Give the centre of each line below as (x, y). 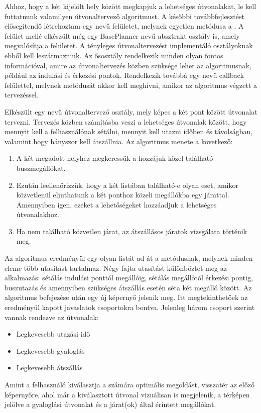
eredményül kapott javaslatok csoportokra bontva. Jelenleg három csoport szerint (130, 307)
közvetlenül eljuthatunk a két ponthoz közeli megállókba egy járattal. (123, 195)
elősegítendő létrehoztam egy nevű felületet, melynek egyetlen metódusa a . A (124, 26)
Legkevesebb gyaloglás (50, 350)
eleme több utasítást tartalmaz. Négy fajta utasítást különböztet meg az (116, 268)
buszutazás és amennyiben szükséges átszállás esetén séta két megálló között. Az (128, 287)
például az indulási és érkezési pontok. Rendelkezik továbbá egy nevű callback (124, 75)
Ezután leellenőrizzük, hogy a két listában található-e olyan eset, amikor (127, 185)
